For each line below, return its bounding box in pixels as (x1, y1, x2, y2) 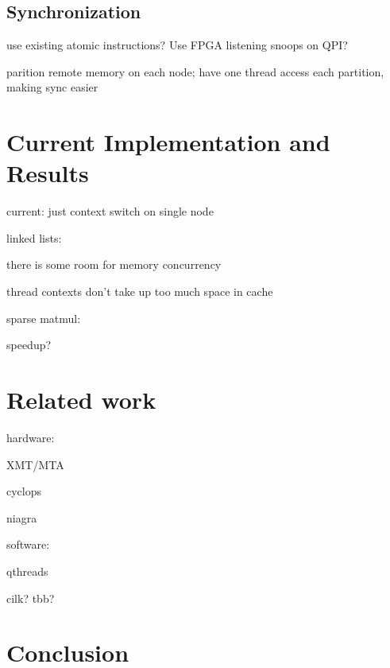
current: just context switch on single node (6, 203, 214, 219)
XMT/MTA (6, 456, 64, 472)
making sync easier (6, 79, 98, 95)
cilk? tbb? (6, 589, 55, 606)
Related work (6, 383, 156, 416)
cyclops (6, 483, 42, 499)
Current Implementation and (6, 126, 330, 158)
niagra (6, 509, 37, 526)
